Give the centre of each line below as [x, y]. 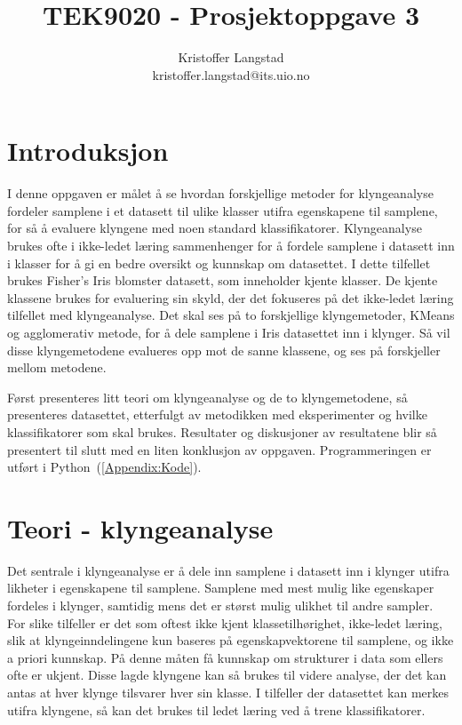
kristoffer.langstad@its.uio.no [231, 74]
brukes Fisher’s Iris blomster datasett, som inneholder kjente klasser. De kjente [223, 280]
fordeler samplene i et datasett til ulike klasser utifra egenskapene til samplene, [223, 210]
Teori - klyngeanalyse [140, 527]
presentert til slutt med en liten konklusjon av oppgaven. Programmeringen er [219, 449]
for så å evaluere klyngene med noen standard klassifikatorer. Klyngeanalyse [215, 228]
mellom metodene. [57, 367]
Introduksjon [88, 151]
